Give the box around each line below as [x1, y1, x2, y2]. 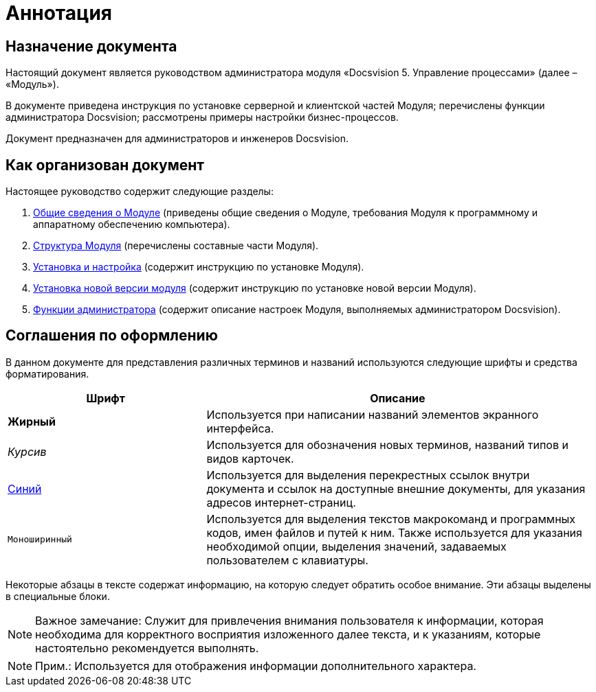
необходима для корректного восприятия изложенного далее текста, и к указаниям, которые [35, 627, 541, 641]
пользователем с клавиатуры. [206, 553, 368, 567]
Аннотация [5, 1, 112, 25]
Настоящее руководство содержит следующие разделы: [5, 185, 274, 198]
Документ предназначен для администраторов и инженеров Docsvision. [5, 132, 349, 145]
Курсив [8, 444, 47, 459]
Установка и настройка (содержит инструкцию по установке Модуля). [33, 261, 364, 273]
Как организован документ [5, 156, 204, 174]
